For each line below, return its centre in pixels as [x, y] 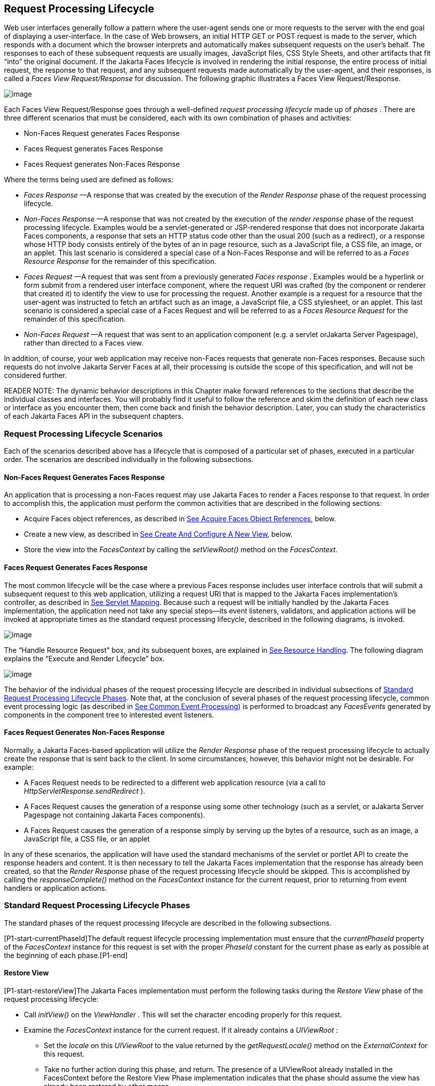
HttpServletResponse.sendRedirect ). [85, 791]
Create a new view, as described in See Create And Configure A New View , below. [158, 534]
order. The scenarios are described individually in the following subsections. [129, 460]
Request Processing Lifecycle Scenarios [84, 433]
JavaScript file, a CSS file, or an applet [87, 839]
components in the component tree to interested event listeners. [109, 715]
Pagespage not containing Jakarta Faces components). [115, 815]
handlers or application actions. [56, 888]
